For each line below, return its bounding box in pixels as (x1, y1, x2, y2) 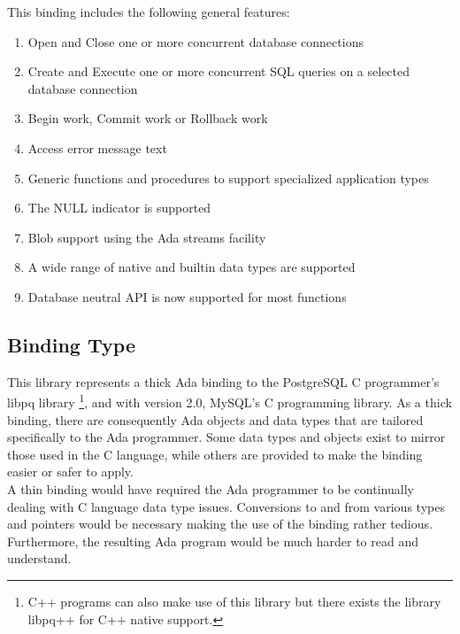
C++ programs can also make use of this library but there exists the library (27, 591, 441, 610)
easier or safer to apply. (7, 462, 134, 481)
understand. (7, 549, 72, 568)
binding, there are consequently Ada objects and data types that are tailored (7, 410, 424, 429)
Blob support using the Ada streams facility (27, 228, 266, 246)
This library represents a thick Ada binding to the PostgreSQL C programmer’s (7, 372, 440, 390)
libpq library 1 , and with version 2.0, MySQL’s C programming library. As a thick (7, 390, 452, 411)
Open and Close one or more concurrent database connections (27, 32, 364, 50)
